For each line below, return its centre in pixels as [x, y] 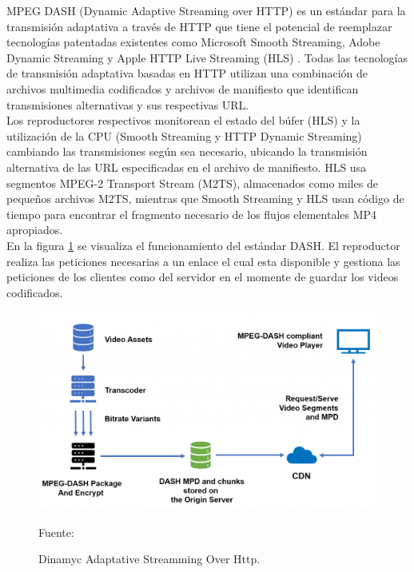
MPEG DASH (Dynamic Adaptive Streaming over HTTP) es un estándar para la [206, 10]
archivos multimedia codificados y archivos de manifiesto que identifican [183, 88]
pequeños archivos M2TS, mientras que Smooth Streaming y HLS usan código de [205, 199]
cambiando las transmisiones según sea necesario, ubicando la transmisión [187, 151]
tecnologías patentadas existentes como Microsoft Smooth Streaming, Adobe [193, 42]
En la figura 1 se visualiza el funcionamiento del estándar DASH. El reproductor [203, 245]
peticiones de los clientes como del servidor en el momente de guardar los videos [203, 277]
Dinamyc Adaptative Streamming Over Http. [149, 559]
